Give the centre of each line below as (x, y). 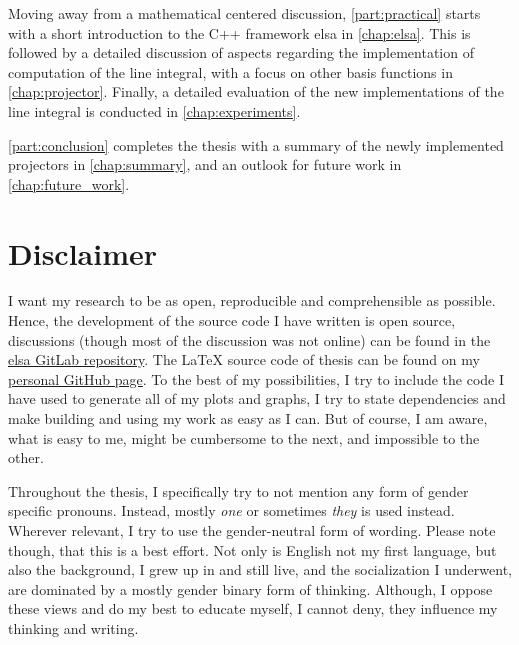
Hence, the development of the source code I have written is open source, (232, 320)
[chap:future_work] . (69, 183)
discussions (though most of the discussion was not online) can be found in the (249, 339)
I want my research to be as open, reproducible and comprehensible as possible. (252, 300)
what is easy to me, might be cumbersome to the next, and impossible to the (244, 437)
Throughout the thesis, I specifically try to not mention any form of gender (238, 490)
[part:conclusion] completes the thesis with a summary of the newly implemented (256, 144)
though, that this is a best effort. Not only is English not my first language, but (252, 549)
